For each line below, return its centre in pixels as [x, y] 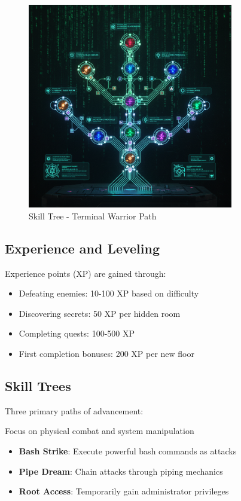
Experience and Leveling [83, 248]
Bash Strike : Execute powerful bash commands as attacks [128, 450]
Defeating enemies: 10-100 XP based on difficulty [109, 293]
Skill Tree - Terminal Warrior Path [93, 216]
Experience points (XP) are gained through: [86, 273]
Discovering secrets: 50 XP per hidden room [100, 313]
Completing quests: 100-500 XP [77, 333]
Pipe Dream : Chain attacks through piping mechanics [121, 471]
